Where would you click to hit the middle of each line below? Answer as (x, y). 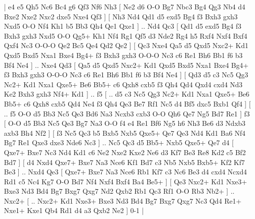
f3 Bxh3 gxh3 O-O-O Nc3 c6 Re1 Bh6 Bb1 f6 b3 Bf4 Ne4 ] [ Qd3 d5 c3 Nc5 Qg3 (126, 75)
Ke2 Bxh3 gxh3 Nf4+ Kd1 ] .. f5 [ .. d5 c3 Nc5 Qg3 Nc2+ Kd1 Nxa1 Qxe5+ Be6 (127, 94)
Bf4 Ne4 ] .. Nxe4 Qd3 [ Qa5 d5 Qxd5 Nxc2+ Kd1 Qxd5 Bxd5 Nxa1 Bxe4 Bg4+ (126, 65)
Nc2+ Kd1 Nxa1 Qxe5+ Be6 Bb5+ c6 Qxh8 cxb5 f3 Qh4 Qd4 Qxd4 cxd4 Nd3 (123, 84)
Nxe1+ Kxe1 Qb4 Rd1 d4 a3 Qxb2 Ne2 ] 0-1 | (74, 210)
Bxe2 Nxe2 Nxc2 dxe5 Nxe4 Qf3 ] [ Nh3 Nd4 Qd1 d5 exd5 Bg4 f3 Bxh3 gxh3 (121, 16)
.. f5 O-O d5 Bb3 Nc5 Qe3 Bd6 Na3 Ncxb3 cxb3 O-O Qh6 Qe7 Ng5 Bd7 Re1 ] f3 (127, 113)
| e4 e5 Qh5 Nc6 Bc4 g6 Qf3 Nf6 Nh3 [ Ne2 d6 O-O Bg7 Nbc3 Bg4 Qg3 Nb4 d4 (125, 6)
